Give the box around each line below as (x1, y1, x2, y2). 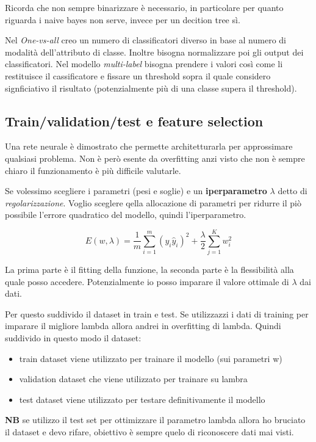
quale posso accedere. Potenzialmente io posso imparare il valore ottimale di (5, 275, 289, 288)
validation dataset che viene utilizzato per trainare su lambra (19, 372, 248, 385)
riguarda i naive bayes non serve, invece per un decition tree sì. (5, 13, 240, 26)
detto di (278, 184, 307, 197)
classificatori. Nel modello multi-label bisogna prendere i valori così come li (5, 57, 283, 70)
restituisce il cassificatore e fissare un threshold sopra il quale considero (5, 69, 271, 82)
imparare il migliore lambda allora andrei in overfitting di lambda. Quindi (5, 319, 281, 332)
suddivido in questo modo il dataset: (5, 331, 142, 344)
